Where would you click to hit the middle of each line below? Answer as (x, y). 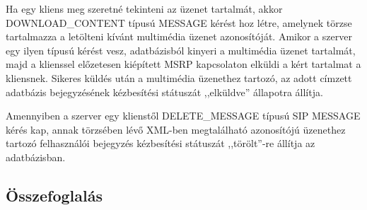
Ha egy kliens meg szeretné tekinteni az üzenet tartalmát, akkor (144, 8)
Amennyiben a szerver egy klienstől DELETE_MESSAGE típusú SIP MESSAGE (183, 116)
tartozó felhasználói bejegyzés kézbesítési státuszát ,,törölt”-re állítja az (161, 143)
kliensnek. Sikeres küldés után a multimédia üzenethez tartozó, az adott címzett (179, 77)
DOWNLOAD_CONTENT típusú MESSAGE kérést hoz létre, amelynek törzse (179, 22)
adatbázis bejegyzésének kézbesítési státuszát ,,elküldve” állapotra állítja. (164, 92)
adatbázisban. (36, 157)
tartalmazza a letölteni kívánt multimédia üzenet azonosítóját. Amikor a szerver (179, 36)
